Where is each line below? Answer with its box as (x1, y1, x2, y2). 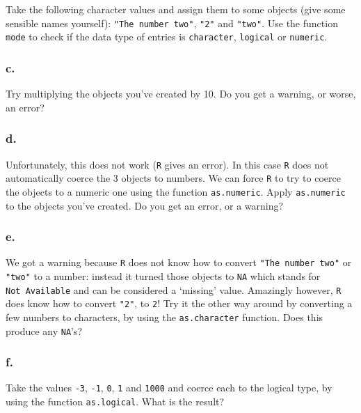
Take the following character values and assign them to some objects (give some (6, 2, 346, 16)
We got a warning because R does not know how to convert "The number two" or (6, 255, 352, 270)
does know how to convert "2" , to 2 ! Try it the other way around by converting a (6, 296, 353, 311)
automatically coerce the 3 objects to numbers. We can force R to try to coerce (6, 171, 341, 185)
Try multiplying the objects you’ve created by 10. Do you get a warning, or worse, (6, 86, 356, 101)
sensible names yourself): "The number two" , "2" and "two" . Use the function (6, 15, 338, 30)
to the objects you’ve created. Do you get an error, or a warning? (6, 198, 284, 212)
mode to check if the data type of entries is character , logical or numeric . (6, 29, 328, 44)
